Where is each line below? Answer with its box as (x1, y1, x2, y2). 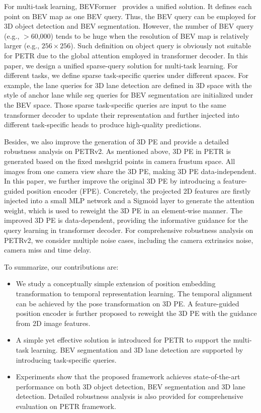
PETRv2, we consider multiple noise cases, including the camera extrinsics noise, (4, 234, 253, 245)
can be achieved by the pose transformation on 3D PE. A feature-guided (16, 298, 239, 308)
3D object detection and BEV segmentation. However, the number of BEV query (4, 21, 254, 31)
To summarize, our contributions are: (4, 261, 119, 272)
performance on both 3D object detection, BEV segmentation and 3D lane (16, 381, 245, 391)
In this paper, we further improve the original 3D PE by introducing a (4, 176, 221, 186)
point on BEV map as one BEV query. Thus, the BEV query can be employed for (4, 11, 256, 21)
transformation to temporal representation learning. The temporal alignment (16, 288, 252, 299)
